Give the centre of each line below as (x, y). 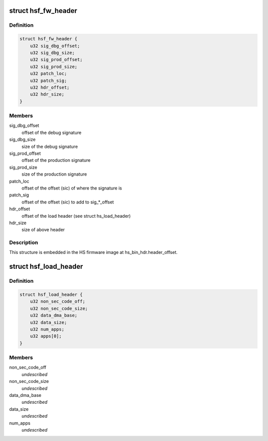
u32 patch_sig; (48, 80)
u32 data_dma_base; (54, 315)
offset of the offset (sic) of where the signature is (72, 188)
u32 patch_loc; (48, 74)
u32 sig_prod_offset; (56, 60)
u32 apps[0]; (46, 336)
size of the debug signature (50, 146)
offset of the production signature (56, 160)
